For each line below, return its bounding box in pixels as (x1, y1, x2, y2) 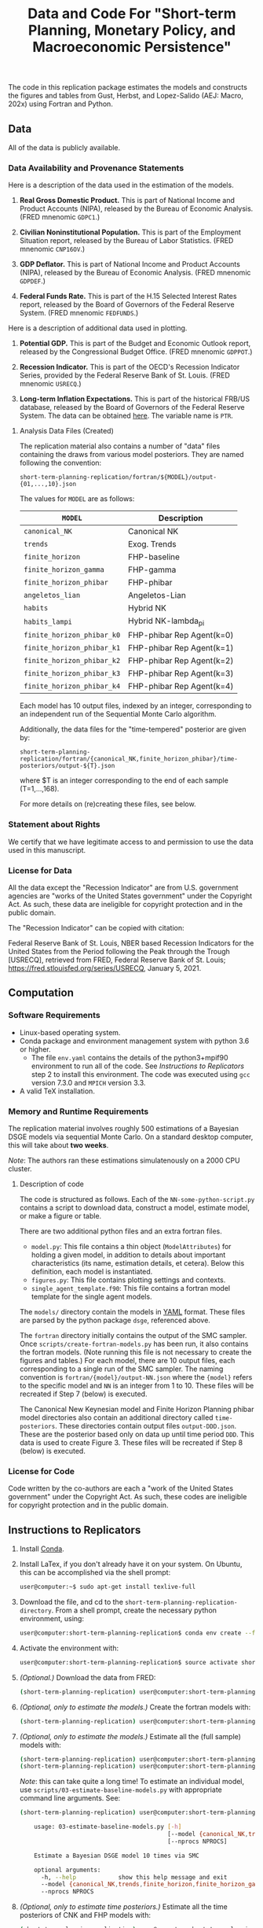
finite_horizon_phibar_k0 (23, 631, 121, 640)
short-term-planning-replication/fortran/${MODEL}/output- (19, 474, 217, 481)
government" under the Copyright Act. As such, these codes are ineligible (8, 1492, 247, 1502)
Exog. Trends (128, 539, 177, 550)
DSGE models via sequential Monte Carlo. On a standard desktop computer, (8, 1132, 254, 1141)
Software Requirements (8, 1010, 100, 1021)
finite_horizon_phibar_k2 (23, 656, 121, 665)
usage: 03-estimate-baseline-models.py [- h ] (34, 1823, 182, 1831)
